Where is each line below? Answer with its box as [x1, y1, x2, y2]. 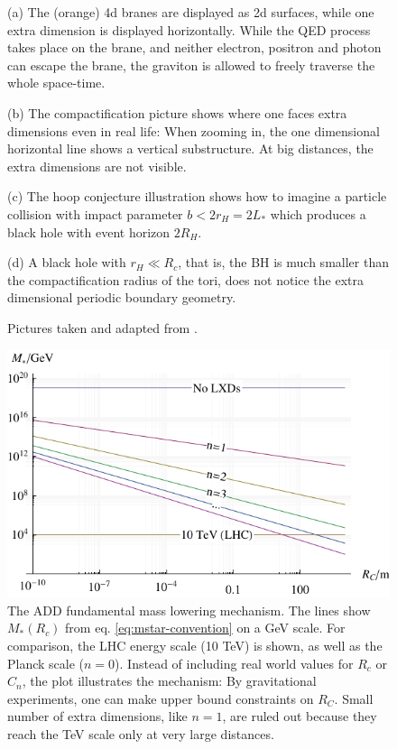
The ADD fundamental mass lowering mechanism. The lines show [7, 600, 371, 619]
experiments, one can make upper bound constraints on [7, 689, 314, 707]
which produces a [270, 204, 366, 223]
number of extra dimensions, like [7, 707, 188, 726]
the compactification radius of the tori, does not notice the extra [7, 270, 364, 289]
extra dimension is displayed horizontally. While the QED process [7, 20, 371, 39]
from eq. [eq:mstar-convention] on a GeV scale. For [65, 618, 346, 637]
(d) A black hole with [7, 253, 126, 272]
